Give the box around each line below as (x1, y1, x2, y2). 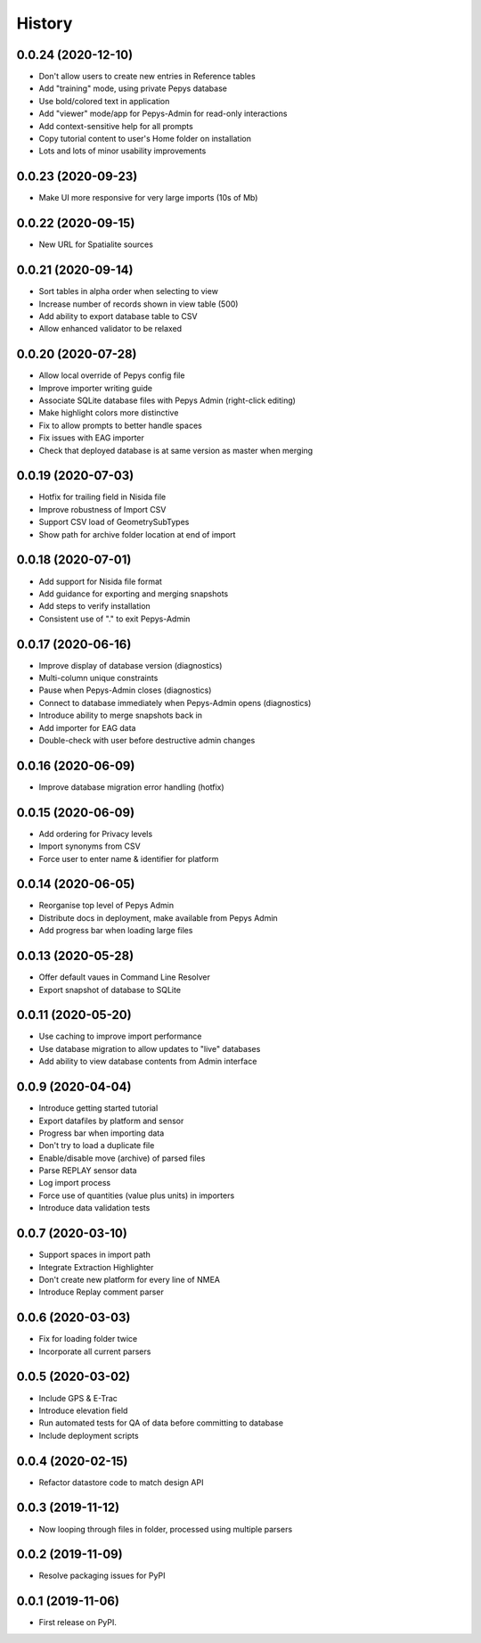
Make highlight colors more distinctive (38, 407, 179, 418)
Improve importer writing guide (38, 382, 153, 393)
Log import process (38, 1178, 111, 1188)
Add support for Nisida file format (38, 576, 162, 587)
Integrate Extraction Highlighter (38, 1261, 154, 1272)
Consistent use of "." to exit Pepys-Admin (38, 613, 191, 624)
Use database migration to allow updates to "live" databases (38, 1043, 261, 1054)
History (16, 13, 73, 33)
